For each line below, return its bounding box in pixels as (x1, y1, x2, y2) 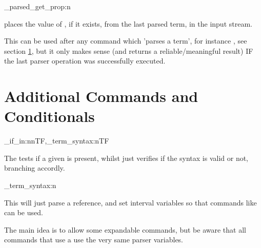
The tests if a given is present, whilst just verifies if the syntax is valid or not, (4, 152, 248, 163)
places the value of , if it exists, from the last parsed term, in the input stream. (4, 18, 252, 29)
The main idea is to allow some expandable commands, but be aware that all (4, 224, 246, 235)
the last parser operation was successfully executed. (4, 55, 166, 66)
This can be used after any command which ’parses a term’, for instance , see (4, 35, 247, 46)
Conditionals (4, 106, 95, 127)
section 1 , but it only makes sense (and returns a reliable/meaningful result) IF (4, 45, 253, 56)
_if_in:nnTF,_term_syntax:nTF (4, 135, 109, 146)
